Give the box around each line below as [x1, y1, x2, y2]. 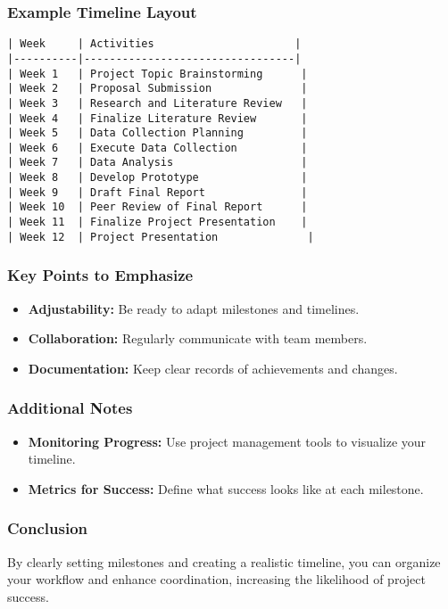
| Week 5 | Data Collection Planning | [7, 127, 308, 140]
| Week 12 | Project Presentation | [7, 230, 314, 243]
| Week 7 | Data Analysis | [7, 156, 308, 169]
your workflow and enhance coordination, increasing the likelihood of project [7, 570, 426, 588]
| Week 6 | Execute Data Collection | [7, 141, 308, 154]
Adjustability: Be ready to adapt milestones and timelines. [28, 299, 360, 317]
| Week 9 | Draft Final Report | [7, 185, 308, 199]
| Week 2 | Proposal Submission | [7, 82, 308, 95]
